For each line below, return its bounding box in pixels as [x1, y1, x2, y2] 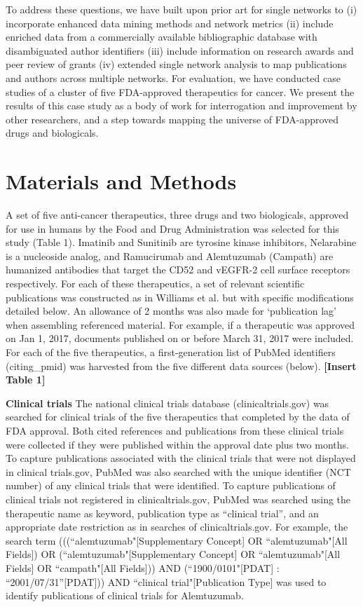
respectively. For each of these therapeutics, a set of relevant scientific [6, 276, 305, 291]
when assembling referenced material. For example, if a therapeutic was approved [6, 317, 355, 332]
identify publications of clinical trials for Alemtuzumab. [6, 588, 244, 603]
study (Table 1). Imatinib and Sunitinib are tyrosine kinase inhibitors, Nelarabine [6, 235, 357, 250]
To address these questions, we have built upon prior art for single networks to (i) [6, 2, 357, 16]
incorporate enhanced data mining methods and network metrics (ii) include [6, 15, 334, 30]
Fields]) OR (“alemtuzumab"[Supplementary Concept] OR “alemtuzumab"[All [6, 547, 341, 561]
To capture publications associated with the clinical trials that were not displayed [6, 451, 356, 465]
